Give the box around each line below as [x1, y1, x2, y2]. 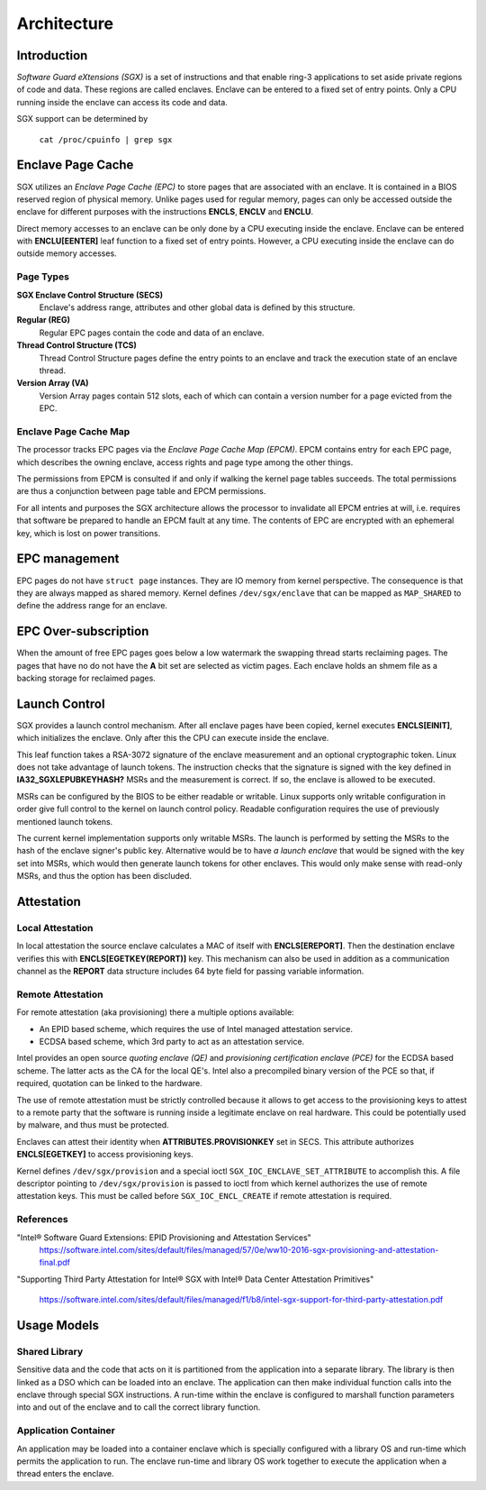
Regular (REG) [16, 315, 71, 325]
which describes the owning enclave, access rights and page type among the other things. [16, 456, 354, 468]
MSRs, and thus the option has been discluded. [16, 871, 193, 882]
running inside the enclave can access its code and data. [16, 96, 229, 107]
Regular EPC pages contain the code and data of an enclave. [39, 327, 265, 338]
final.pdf [39, 1257, 71, 1268]
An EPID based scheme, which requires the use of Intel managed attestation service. [39, 1023, 353, 1034]
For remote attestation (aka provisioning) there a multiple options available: [16, 1007, 294, 1018]
